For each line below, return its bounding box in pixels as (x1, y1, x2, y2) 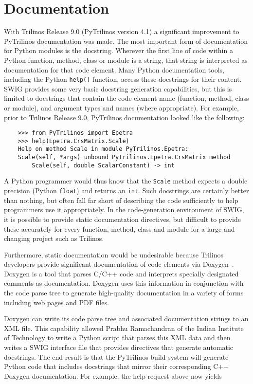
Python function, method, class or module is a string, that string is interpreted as (4, 55, 248, 65)
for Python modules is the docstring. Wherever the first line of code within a (4, 45, 233, 55)
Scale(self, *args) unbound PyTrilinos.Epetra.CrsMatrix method (18, 154, 231, 161)
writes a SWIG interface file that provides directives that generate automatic (4, 342, 234, 352)
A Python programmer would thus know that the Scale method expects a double (4, 176, 248, 186)
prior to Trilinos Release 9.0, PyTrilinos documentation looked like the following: (4, 112, 245, 122)
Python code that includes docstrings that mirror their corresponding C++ (4, 361, 229, 371)
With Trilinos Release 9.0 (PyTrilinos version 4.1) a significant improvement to (4, 26, 239, 37)
